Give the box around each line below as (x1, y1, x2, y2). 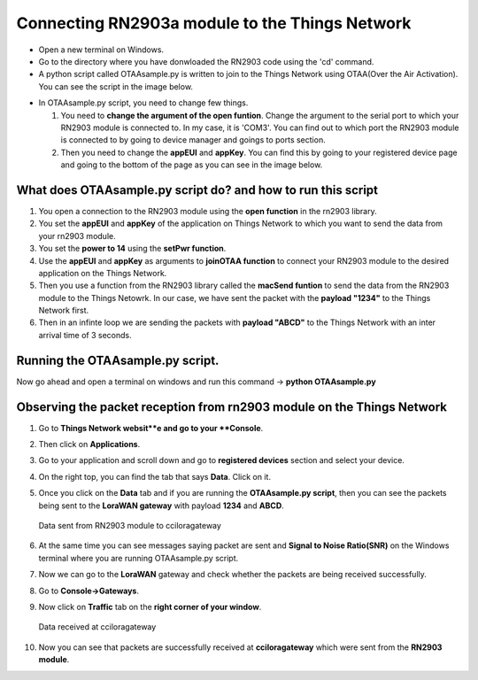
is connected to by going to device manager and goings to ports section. (60, 135, 327, 145)
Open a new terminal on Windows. (38, 44, 164, 55)
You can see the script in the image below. (38, 81, 194, 92)
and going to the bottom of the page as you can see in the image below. (60, 159, 323, 170)
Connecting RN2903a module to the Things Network (16, 13, 412, 33)
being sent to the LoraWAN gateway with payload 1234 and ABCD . (38, 500, 285, 511)
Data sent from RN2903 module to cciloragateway (38, 521, 221, 531)
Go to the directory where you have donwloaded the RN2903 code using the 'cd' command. (38, 56, 374, 66)
